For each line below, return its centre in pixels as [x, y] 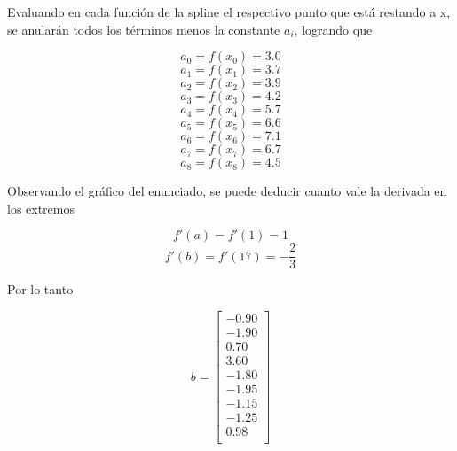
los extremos [41, 208]
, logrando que [333, 29]
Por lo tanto [40, 289]
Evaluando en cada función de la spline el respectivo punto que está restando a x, [229, 12]
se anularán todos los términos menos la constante [144, 29]
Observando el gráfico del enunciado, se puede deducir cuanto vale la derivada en [227, 191]
